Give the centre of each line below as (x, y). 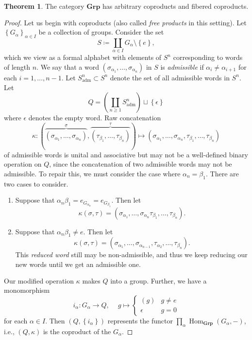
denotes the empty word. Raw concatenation (95, 118)
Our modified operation (39, 280)
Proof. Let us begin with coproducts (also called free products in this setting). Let (125, 22)
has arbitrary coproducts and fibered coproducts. (176, 6)
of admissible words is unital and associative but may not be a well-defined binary (126, 154)
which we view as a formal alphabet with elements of (83, 57)
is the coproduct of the (77, 331)
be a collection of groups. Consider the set (101, 32)
